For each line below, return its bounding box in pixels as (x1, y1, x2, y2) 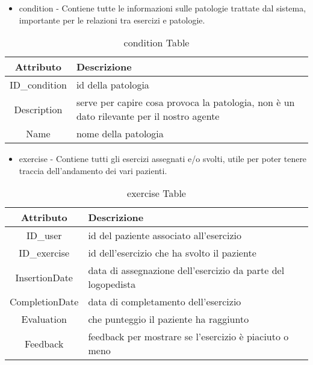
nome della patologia (76, 126, 164, 141)
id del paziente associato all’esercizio (88, 228, 241, 243)
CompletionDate (10, 295, 79, 309)
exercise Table (127, 186, 186, 201)
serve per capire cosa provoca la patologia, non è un (76, 95, 295, 110)
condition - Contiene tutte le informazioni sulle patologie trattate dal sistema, (19, 2, 306, 14)
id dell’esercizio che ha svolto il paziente (88, 246, 256, 260)
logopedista (88, 277, 136, 292)
